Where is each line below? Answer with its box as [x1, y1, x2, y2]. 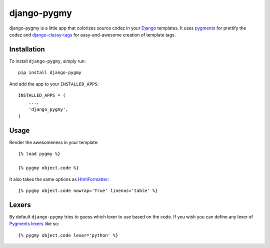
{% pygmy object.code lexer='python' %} [18, 232, 118, 238]
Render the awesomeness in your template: [9, 139, 99, 145]
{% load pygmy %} [18, 151, 60, 157]
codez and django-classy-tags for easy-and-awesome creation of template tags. [9, 31, 176, 37]
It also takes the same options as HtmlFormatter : [9, 176, 109, 182]
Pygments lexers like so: [9, 220, 59, 227]
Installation [9, 45, 45, 53]
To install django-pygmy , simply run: [9, 58, 86, 64]
